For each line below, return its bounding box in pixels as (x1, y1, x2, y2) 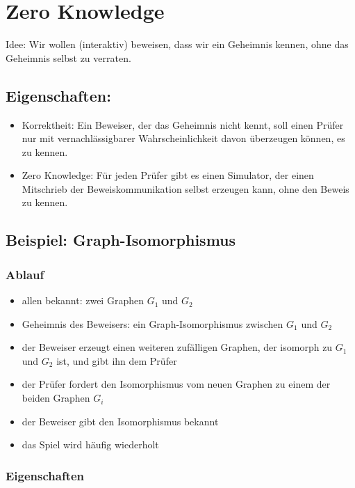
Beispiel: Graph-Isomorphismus (6, 229, 236, 251)
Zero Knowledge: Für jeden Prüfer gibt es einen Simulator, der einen (22, 168, 314, 182)
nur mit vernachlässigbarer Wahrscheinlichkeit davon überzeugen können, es (22, 131, 345, 145)
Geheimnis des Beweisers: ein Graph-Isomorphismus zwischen (22, 316, 283, 331)
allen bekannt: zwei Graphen (22, 293, 144, 308)
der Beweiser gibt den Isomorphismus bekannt (22, 414, 219, 428)
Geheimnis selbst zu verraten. (6, 50, 131, 65)
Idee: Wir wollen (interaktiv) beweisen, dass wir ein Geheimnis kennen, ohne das (6, 37, 349, 52)
